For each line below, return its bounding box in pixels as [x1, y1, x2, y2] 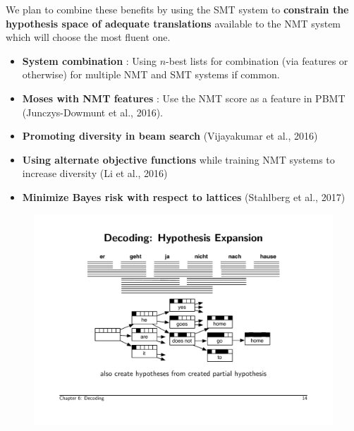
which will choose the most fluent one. [6, 30, 171, 44]
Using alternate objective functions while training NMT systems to [22, 152, 335, 166]
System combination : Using [22, 53, 157, 68]
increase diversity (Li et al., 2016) [22, 166, 168, 181]
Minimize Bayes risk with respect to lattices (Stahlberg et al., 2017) [22, 189, 346, 204]
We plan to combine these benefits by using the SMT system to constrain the [6, 2, 349, 16]
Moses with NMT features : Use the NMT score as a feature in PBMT [22, 90, 346, 105]
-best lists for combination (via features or [166, 53, 348, 68]
